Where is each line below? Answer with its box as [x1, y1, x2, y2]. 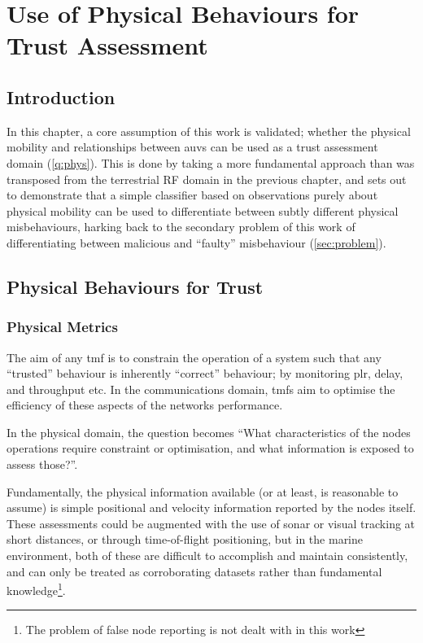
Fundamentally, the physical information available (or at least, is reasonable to [7, 483, 399, 500]
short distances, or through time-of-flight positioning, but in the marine [7, 531, 364, 548]
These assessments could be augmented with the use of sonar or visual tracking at [7, 514, 416, 531]
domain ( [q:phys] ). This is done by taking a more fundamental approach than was [7, 154, 415, 171]
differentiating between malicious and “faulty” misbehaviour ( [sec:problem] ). [7, 234, 386, 251]
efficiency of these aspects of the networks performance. [7, 396, 283, 413]
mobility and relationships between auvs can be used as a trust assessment [7, 138, 378, 155]
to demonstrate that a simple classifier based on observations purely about [7, 186, 378, 203]
